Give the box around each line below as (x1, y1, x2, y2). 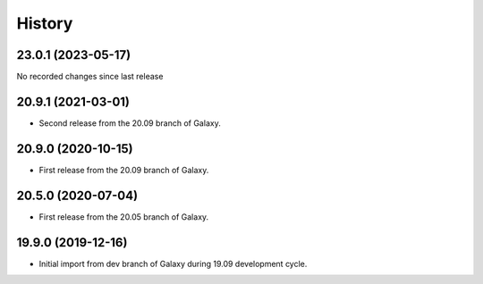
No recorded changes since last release (16, 71, 164, 82)
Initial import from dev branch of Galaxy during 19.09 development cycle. (38, 258, 308, 269)
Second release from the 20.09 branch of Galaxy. (38, 117, 221, 129)
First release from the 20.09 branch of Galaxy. (38, 164, 209, 175)
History (16, 13, 73, 33)
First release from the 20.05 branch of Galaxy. (38, 211, 209, 222)
